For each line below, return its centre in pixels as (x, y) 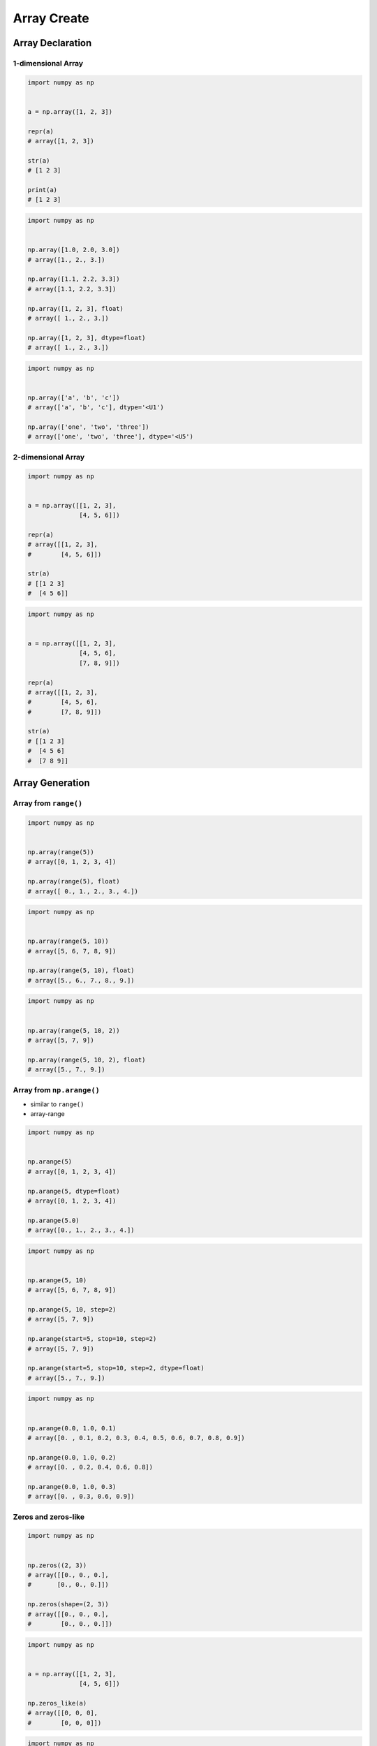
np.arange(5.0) (53, 1220)
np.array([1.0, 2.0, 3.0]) (74, 250)
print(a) (43, 190)
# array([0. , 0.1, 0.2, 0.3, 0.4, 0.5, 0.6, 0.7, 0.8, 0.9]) (136, 1438)
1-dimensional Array (48, 63)
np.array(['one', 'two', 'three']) (88, 427)
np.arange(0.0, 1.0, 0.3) (72, 1487)
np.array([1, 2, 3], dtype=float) (87, 338)
